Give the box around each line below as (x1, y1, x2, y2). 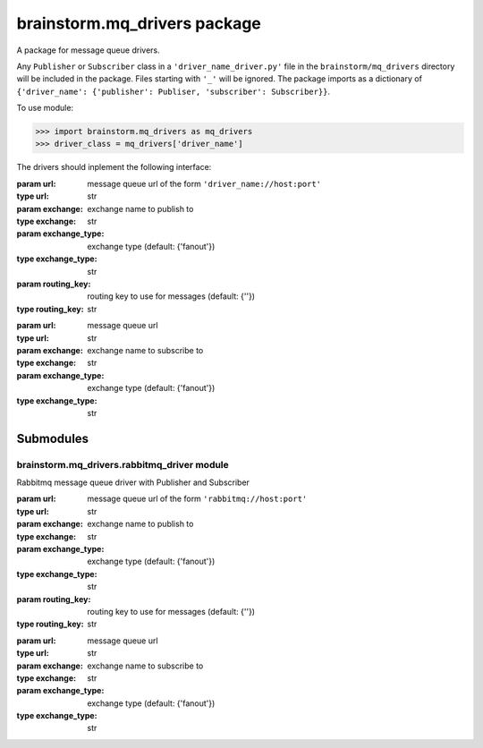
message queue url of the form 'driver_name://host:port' (87, 178, 322, 189)
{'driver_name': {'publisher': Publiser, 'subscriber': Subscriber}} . (16, 86, 331, 97)
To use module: (16, 103, 74, 114)
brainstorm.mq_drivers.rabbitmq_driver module (16, 458, 230, 471)
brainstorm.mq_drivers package (16, 13, 261, 33)
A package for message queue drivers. (16, 45, 160, 55)
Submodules (16, 430, 89, 446)
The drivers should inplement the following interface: (16, 162, 212, 173)
